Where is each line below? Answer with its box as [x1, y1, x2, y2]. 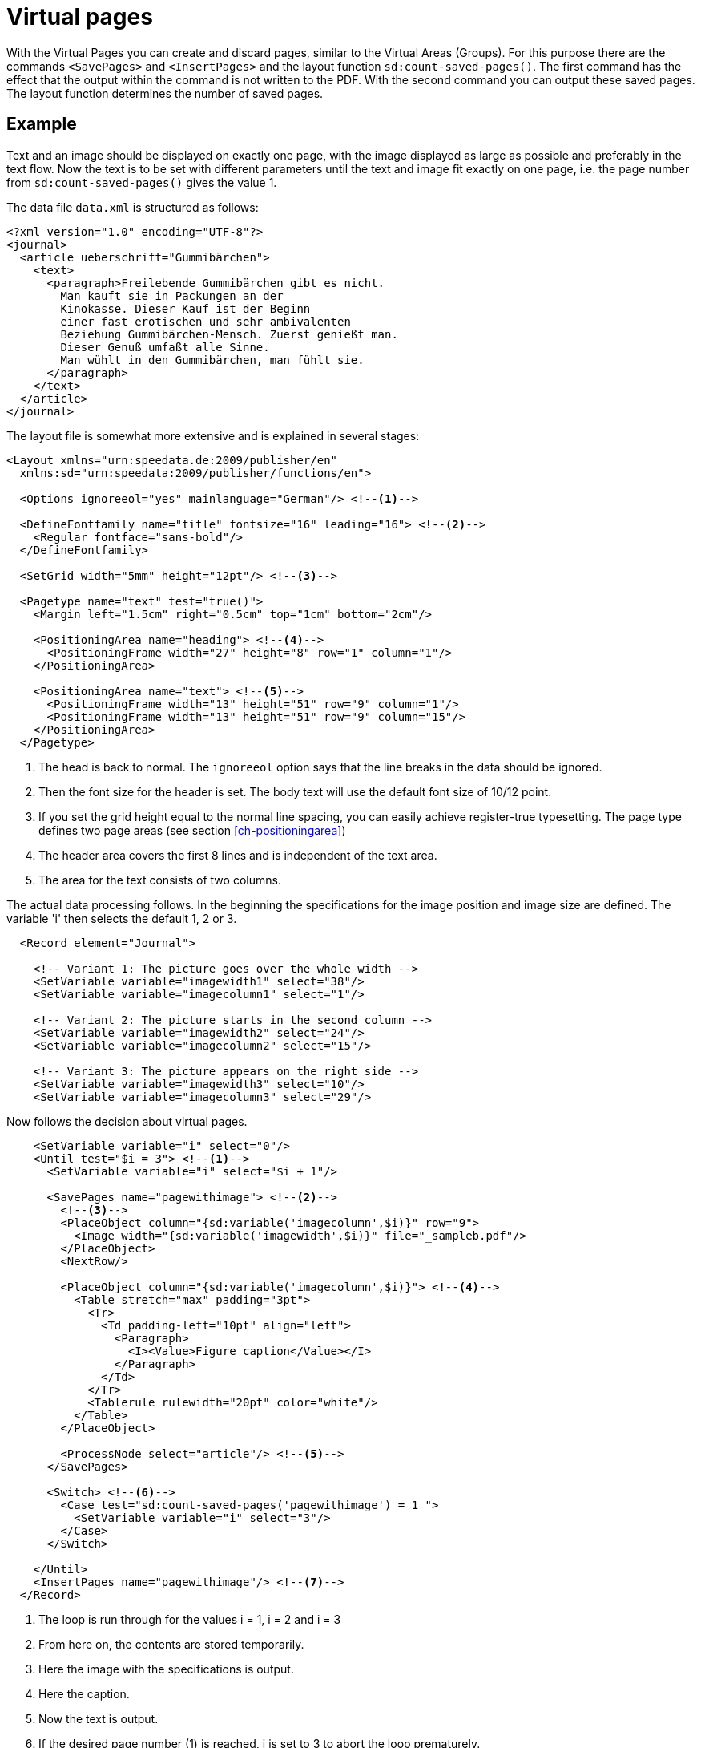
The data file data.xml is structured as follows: [6, 200, 259, 214]
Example [6, 114, 77, 135]
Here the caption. [38, 1686, 130, 1701]
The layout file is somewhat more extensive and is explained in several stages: [6, 428, 420, 443]
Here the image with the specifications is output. [38, 1661, 294, 1676]
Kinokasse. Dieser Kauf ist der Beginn [60, 301, 311, 315]
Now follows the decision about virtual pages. [6, 1114, 248, 1128]
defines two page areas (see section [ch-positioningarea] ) [38, 823, 346, 837]
